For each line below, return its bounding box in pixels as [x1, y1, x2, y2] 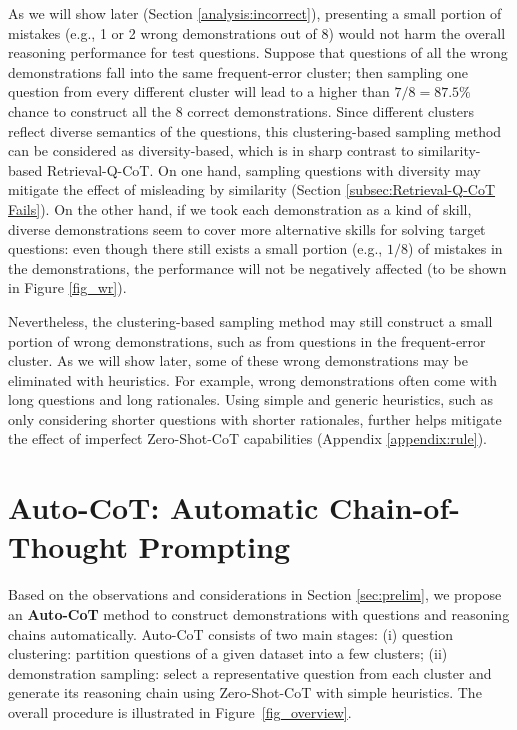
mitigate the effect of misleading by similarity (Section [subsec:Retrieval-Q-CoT [8, 179, 496, 200]
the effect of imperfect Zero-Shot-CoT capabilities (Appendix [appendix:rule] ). [8, 428, 487, 449]
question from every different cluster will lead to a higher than [8, 81, 390, 102]
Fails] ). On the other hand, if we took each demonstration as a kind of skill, [8, 198, 472, 219]
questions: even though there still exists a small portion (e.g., [8, 238, 383, 259]
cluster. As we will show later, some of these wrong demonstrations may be [8, 350, 468, 371]
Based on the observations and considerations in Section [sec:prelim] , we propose [8, 584, 502, 605]
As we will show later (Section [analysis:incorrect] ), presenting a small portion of [8, 3, 502, 23]
